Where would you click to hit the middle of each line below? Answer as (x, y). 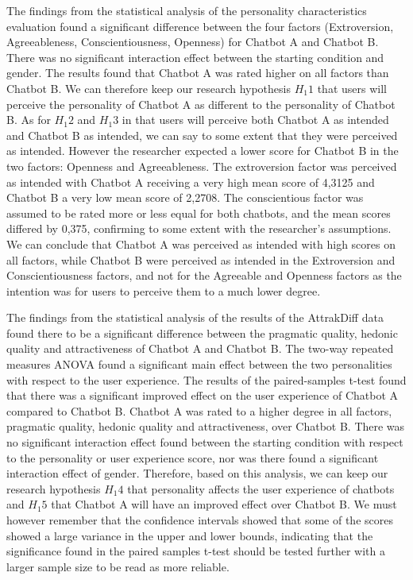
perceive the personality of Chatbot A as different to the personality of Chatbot (201, 104)
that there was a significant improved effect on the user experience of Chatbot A (203, 395)
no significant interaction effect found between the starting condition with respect (205, 442)
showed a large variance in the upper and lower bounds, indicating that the (190, 535)
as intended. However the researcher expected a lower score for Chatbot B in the (203, 151)
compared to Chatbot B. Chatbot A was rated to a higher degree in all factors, (199, 410)
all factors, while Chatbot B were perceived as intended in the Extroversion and (201, 259)
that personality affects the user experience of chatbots (261, 488)
